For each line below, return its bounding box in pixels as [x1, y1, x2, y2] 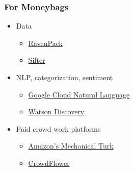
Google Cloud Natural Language [28, 89, 130, 100]
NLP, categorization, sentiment [16, 72, 113, 82]
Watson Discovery [28, 106, 85, 117]
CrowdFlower [28, 157, 70, 168]
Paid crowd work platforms [16, 123, 101, 134]
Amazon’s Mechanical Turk [28, 140, 114, 151]
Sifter [28, 55, 45, 65]
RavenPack [28, 37, 63, 48]
